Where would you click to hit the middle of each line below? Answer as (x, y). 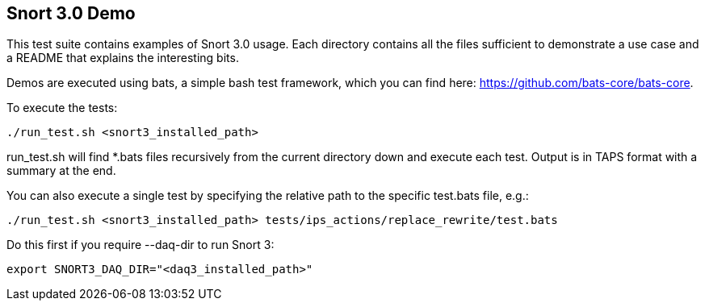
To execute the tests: (62, 108)
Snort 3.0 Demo (71, 13)
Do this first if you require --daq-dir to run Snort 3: (141, 245)
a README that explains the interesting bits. (123, 58)
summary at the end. (61, 171)
